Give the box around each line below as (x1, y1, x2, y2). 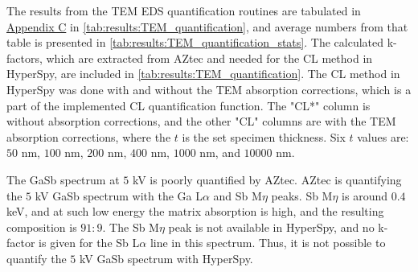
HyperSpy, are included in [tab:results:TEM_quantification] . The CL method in (6, 65, 400, 82)
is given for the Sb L (39, 234, 140, 251)
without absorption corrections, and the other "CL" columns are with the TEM (6, 113, 396, 130)
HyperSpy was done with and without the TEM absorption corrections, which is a (6, 80, 412, 97)
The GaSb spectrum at (6, 171, 120, 188)
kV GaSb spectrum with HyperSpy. (80, 249, 253, 266)
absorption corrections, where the (6, 128, 171, 145)
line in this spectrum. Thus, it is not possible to (150, 234, 386, 251)
